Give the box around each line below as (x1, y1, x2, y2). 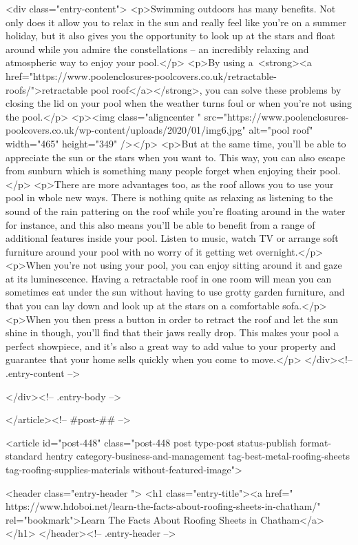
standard (6, 449, 43, 463)
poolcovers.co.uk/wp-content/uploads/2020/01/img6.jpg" (6, 123, 246, 137)
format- (299, 435, 332, 449)
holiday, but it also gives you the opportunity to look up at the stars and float (6, 28, 335, 43)
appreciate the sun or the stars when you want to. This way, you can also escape (6, 150, 346, 164)
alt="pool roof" (249, 123, 313, 137)
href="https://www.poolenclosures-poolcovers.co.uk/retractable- (6, 68, 277, 83)
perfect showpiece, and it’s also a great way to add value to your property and (6, 338, 336, 353)
